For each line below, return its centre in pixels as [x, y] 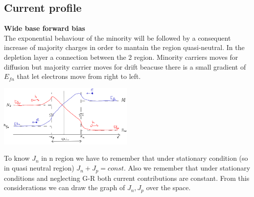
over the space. [168, 187]
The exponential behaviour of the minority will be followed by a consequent [117, 37]
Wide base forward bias [45, 28]
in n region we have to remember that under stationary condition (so [145, 158]
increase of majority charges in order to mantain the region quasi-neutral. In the [124, 47]
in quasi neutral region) [39, 168]
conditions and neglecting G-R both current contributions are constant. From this [127, 178]
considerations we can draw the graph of [65, 187]
